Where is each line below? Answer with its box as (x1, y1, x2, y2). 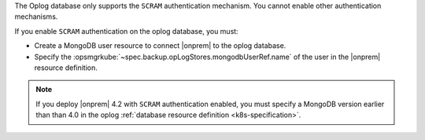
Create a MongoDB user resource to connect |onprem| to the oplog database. (34, 41, 286, 50)
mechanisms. (14, 12, 58, 21)
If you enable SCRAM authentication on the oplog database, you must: (14, 26, 239, 35)
